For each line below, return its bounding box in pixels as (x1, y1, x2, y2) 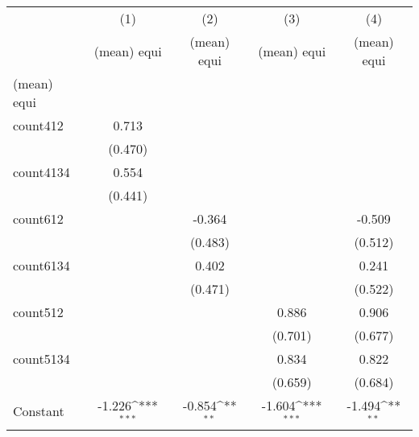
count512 (13, 303, 64, 321)
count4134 (13, 163, 70, 181)
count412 (13, 116, 64, 134)
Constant (13, 402, 64, 421)
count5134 (13, 349, 70, 368)
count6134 (13, 256, 70, 274)
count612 (13, 209, 64, 228)
